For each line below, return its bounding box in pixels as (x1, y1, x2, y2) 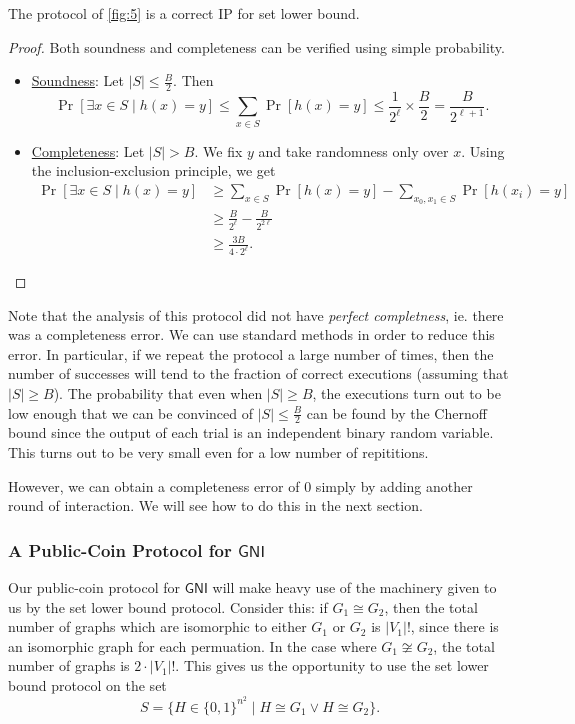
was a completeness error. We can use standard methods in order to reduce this (8, 324, 495, 345)
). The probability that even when (53, 383, 263, 404)
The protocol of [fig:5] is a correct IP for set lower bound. (8, 3, 360, 23)
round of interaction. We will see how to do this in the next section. (8, 495, 423, 516)
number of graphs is (8, 655, 130, 676)
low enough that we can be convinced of (8, 402, 253, 423)
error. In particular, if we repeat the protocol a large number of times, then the (8, 343, 494, 364)
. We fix (194, 140, 243, 161)
